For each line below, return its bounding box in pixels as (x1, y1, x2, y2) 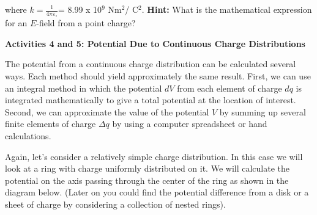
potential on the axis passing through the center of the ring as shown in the (5, 173, 289, 186)
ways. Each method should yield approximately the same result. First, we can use (5, 70, 311, 82)
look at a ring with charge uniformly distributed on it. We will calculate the (5, 162, 289, 175)
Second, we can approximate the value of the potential (5, 105, 209, 118)
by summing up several (219, 105, 306, 118)
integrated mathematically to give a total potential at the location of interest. (5, 93, 296, 106)
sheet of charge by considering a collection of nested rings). (5, 197, 226, 210)
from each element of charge (177, 81, 282, 94)
